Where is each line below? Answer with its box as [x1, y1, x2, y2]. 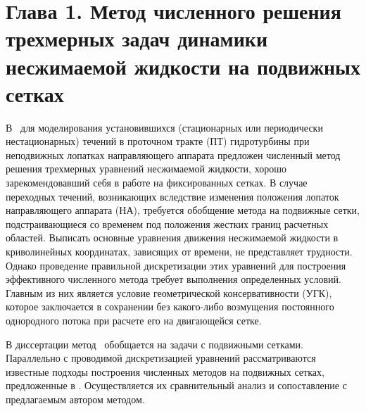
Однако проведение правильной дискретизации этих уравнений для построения [6, 258, 346, 272]
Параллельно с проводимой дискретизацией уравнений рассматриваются [6, 350, 316, 365]
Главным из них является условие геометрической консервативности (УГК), [6, 285, 332, 300]
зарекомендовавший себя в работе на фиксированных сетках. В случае [6, 175, 308, 190]
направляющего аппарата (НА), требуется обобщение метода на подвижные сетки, [6, 203, 360, 217]
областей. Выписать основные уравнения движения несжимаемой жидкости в [6, 230, 339, 245]
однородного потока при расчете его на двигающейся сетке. [6, 313, 262, 327]
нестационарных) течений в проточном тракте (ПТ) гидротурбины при [6, 134, 310, 148]
